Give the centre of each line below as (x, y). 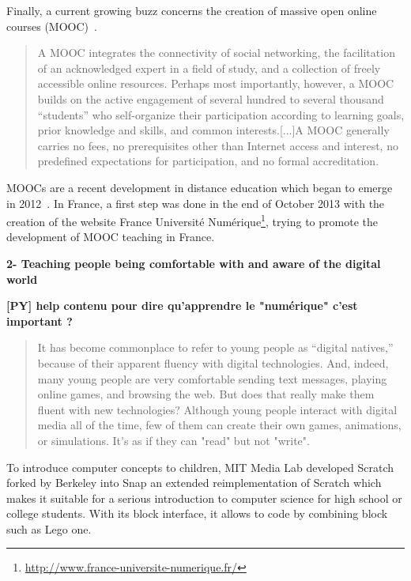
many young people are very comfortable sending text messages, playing (212, 378)
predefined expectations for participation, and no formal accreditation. (208, 161)
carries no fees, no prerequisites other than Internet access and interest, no (218, 145)
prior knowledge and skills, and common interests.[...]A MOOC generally (213, 130)
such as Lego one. (49, 528)
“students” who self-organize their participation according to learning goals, (221, 114)
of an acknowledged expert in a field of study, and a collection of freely (209, 68)
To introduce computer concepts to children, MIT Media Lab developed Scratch (200, 467)
